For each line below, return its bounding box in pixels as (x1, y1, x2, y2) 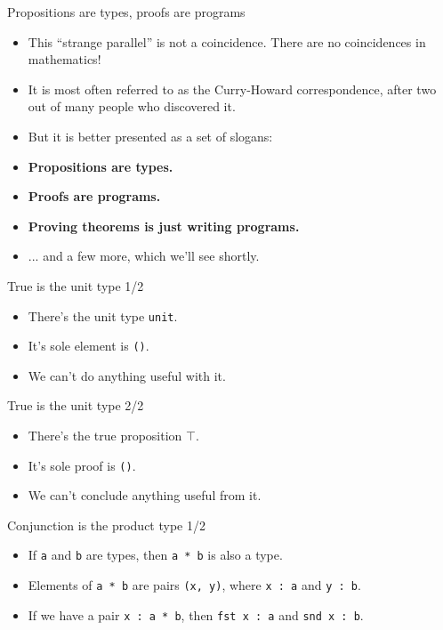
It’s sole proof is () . (28, 456, 136, 474)
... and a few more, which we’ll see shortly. (28, 246, 260, 265)
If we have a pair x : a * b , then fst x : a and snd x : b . (28, 605, 364, 624)
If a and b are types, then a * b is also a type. (28, 545, 283, 564)
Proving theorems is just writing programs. (28, 216, 300, 235)
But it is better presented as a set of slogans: (28, 126, 273, 145)
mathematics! (28, 50, 101, 69)
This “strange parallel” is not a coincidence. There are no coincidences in (28, 32, 426, 51)
